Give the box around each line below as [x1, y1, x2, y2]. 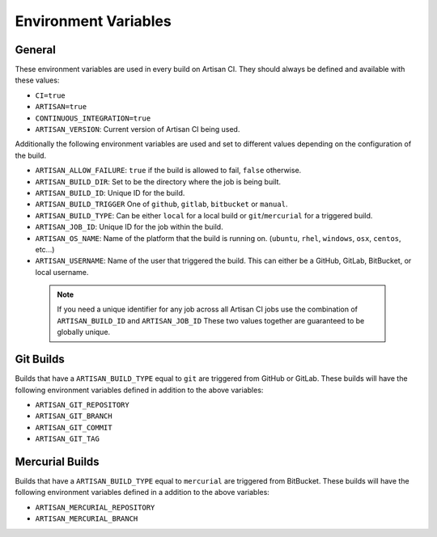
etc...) [35, 244, 55, 254]
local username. [35, 267, 89, 277]
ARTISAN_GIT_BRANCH [35, 412, 112, 421]
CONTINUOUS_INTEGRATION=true [35, 113, 151, 123]
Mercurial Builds [15, 455, 100, 468]
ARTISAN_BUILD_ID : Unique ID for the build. [35, 188, 185, 197]
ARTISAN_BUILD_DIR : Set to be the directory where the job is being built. [35, 176, 282, 186]
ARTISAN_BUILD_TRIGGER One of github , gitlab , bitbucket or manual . [35, 199, 288, 209]
